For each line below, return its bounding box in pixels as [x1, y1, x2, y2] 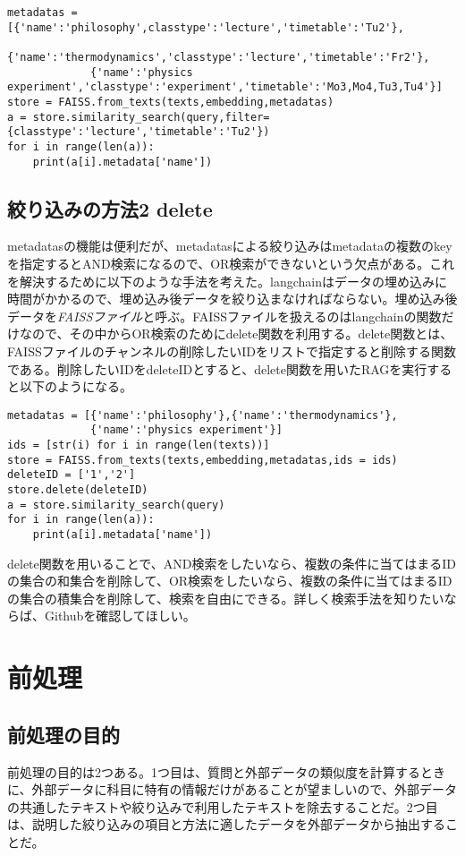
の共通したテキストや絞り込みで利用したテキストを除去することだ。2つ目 [7, 797, 438, 816]
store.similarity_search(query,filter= [32, 110, 270, 124]
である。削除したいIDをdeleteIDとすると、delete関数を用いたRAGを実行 [7, 359, 427, 378]
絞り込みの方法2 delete [7, 194, 213, 222]
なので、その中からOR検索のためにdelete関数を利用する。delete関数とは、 [19, 324, 453, 343]
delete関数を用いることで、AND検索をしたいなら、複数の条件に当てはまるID [7, 553, 456, 572]
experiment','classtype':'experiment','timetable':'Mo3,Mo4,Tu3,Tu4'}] [7, 81, 443, 94]
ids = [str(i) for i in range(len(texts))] [7, 439, 270, 452]
